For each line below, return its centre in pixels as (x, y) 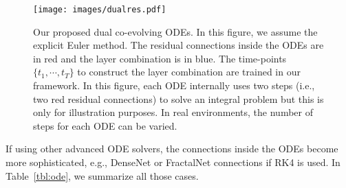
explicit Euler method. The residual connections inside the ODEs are (179, 45)
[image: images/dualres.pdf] (100, 10)
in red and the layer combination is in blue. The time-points (160, 58)
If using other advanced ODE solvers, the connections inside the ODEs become (172, 149)
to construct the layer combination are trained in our (189, 72)
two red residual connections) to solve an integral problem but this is (179, 98)
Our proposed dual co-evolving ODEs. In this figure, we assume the (175, 31)
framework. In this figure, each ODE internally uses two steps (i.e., (174, 85)
